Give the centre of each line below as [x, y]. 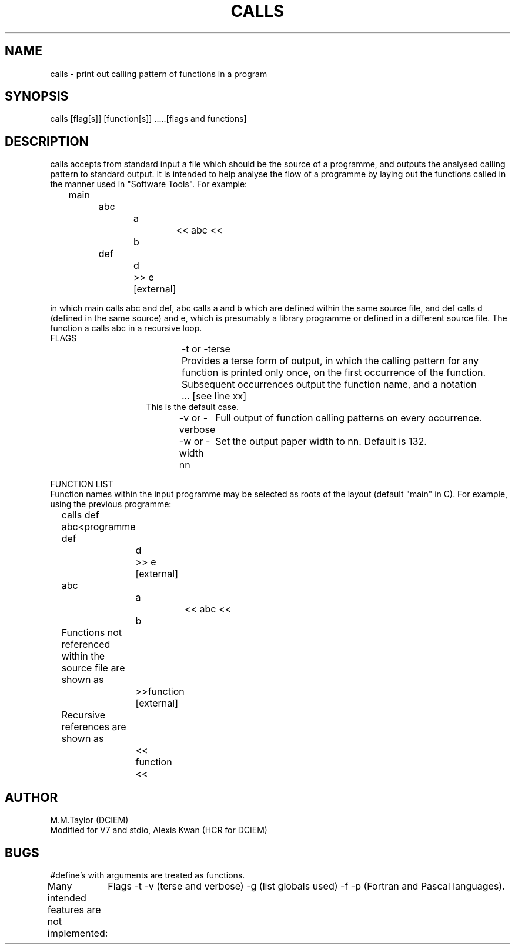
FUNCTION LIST [82, 484]
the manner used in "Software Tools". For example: [149, 184]
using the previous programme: [111, 504]
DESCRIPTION [47, 141]
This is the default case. [193, 407]
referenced [86, 645]
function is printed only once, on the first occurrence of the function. [334, 373]
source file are [93, 668]
